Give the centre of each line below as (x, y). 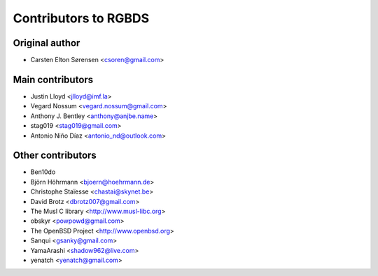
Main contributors (53, 79)
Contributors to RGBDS (81, 18)
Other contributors (55, 155)
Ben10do (43, 172)
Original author (47, 43)
